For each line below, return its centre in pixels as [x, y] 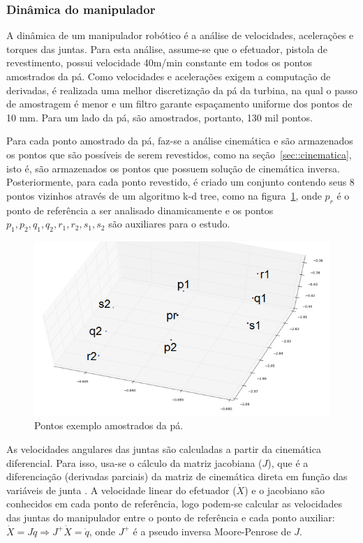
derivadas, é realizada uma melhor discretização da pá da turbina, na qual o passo [182, 90]
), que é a [288, 462]
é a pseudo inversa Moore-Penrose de [212, 531]
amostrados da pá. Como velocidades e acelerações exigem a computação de [169, 76]
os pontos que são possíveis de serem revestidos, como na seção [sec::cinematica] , [179, 154]
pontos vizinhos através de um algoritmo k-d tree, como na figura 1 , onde [164, 195]
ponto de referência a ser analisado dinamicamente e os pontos [140, 210]
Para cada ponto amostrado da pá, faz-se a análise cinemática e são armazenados [180, 141]
